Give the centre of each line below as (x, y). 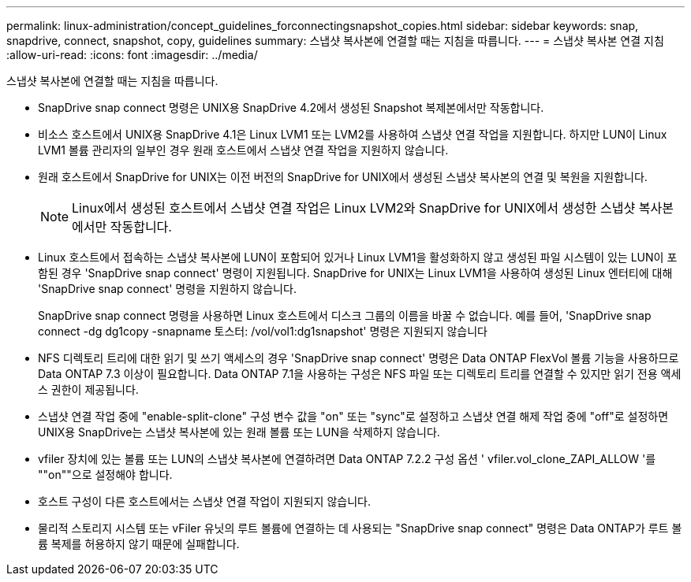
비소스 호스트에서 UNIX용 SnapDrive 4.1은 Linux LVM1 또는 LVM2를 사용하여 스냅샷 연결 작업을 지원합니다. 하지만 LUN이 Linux (353, 134)
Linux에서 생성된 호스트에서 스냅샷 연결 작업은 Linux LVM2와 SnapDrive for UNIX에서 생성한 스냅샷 (354, 208)
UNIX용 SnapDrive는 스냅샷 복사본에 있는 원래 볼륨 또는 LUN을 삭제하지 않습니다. (239, 432)
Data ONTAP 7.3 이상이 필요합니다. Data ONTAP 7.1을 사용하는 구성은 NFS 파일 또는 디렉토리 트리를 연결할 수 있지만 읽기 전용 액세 (360, 374)
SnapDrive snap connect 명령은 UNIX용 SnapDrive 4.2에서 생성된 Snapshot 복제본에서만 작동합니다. (291, 108)
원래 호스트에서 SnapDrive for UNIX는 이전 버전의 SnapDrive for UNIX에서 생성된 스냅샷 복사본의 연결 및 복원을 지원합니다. (343, 177)
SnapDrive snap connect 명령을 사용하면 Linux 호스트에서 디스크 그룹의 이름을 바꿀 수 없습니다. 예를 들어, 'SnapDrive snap (345, 315)
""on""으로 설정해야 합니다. (105, 474)
